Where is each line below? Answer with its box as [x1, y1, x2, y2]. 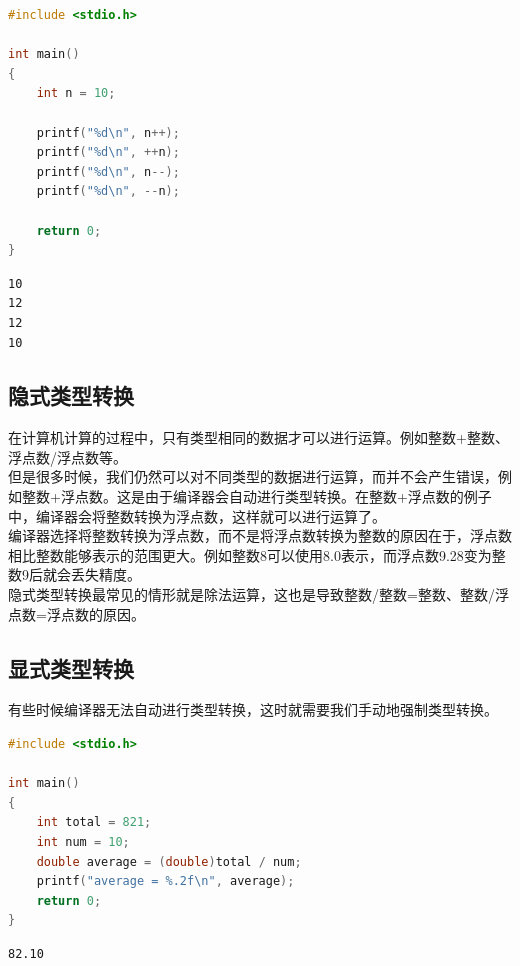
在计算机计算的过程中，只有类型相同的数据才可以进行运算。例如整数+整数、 [8, 427, 509, 448]
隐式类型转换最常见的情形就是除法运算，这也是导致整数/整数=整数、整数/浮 [8, 584, 509, 605]
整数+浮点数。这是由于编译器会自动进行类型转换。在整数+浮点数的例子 [21, 486, 492, 507]
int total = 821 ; [36, 815, 152, 830]
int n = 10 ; [36, 86, 116, 101]
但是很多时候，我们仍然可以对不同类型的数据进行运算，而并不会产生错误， [8, 466, 498, 487]
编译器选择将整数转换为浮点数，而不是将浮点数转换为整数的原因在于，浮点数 [8, 525, 512, 546]
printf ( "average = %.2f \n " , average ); [36, 874, 295, 889]
